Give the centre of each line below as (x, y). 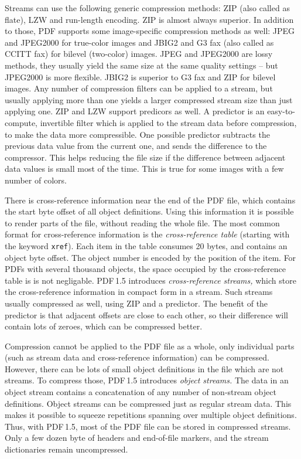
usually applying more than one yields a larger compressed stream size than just (149, 99)
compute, (21, 122)
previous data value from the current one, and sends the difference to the (136, 146)
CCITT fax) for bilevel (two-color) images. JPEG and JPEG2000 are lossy (139, 54)
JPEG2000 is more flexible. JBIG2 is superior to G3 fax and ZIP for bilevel (140, 76)
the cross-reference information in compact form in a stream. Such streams (139, 292)
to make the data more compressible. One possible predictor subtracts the (137, 134)
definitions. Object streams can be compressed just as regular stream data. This (148, 403)
